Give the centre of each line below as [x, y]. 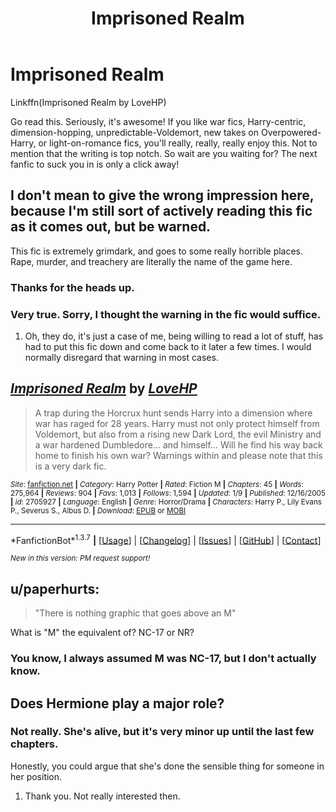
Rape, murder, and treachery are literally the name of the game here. [151, 261]
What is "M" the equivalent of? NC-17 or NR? [102, 633]
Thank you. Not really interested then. [102, 796]
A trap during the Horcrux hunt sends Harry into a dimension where [173, 413]
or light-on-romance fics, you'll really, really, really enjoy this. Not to [178, 143]
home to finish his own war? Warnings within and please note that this [178, 455]
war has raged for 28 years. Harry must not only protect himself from [177, 423]
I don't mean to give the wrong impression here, [162, 195]
